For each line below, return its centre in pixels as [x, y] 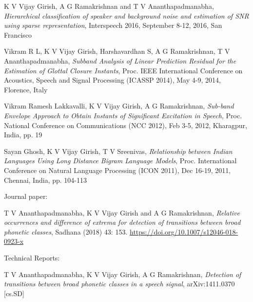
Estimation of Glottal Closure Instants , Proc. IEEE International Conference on [123, 70]
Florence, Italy [26, 89]
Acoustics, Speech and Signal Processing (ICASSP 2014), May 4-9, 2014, [112, 80]
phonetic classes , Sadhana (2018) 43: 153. [66, 231]
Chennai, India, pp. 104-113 [45, 180]
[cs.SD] [14, 293]
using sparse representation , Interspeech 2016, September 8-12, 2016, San [113, 25]
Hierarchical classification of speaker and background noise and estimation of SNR [126, 15]
